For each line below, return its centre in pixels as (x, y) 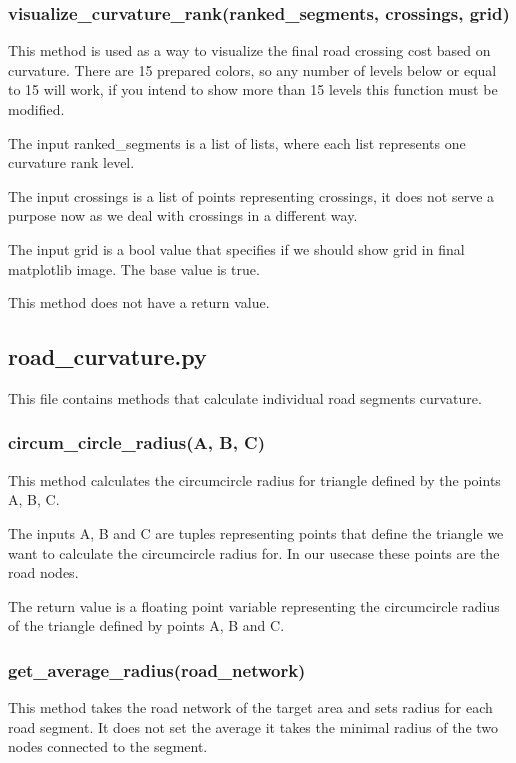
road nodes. (43, 572)
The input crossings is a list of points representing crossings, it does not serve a (251, 195)
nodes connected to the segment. (108, 746)
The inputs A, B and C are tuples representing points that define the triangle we (256, 532)
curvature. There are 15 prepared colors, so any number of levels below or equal (252, 69)
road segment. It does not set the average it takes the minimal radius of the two (253, 726)
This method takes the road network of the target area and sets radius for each (250, 707)
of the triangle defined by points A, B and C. (146, 625)
